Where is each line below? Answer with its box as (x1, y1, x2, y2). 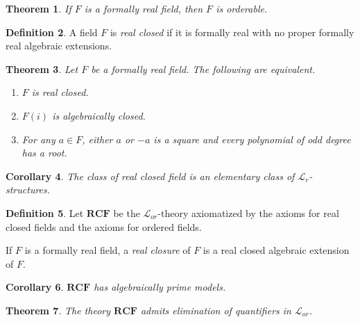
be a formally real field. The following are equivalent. (91, 61, 316, 76)
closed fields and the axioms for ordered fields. (6, 219, 202, 234)
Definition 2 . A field (6, 24, 98, 39)
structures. (6, 182, 51, 197)
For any (22, 131, 55, 146)
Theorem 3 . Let (6, 61, 78, 76)
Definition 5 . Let (6, 205, 84, 220)
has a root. (22, 145, 67, 160)
